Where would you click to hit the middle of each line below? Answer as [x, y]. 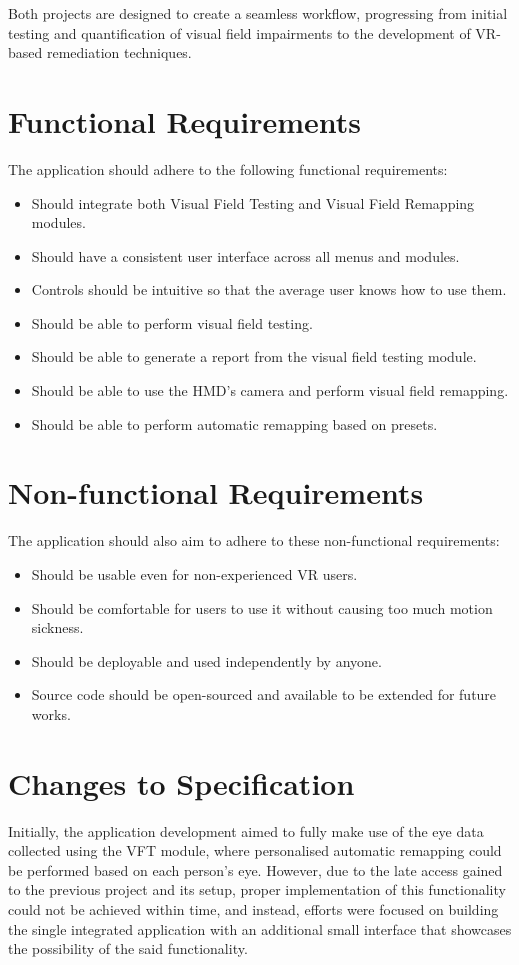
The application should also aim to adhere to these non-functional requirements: [254, 540]
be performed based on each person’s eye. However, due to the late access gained [255, 869]
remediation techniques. [119, 52]
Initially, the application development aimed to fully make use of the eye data [246, 830]
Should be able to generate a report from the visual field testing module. [254, 356]
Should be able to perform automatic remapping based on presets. [234, 423]
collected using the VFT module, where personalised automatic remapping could [255, 850]
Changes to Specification [181, 782]
